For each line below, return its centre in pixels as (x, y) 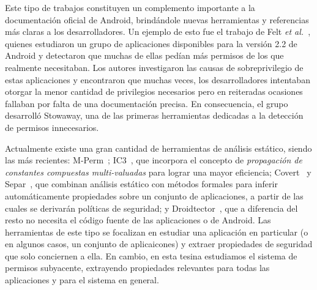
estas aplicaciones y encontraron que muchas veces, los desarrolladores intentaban (158, 79)
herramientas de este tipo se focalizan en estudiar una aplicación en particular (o (157, 232)
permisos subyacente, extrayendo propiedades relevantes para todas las (137, 268)
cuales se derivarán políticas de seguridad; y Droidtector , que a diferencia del (151, 208)
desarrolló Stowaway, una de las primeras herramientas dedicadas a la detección (154, 115)
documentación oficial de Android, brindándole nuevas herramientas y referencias (157, 19)
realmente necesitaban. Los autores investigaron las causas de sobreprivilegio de (154, 67)
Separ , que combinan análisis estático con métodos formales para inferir (141, 184)
